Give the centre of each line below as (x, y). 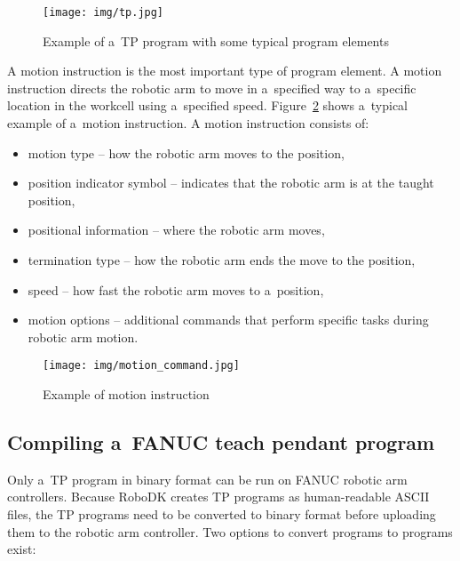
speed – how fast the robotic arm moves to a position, (176, 289)
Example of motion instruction (126, 394)
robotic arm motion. (83, 337)
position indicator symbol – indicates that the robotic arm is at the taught (231, 183)
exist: (22, 549)
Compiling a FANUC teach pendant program (221, 442)
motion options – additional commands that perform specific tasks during (228, 320)
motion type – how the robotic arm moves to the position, (186, 152)
